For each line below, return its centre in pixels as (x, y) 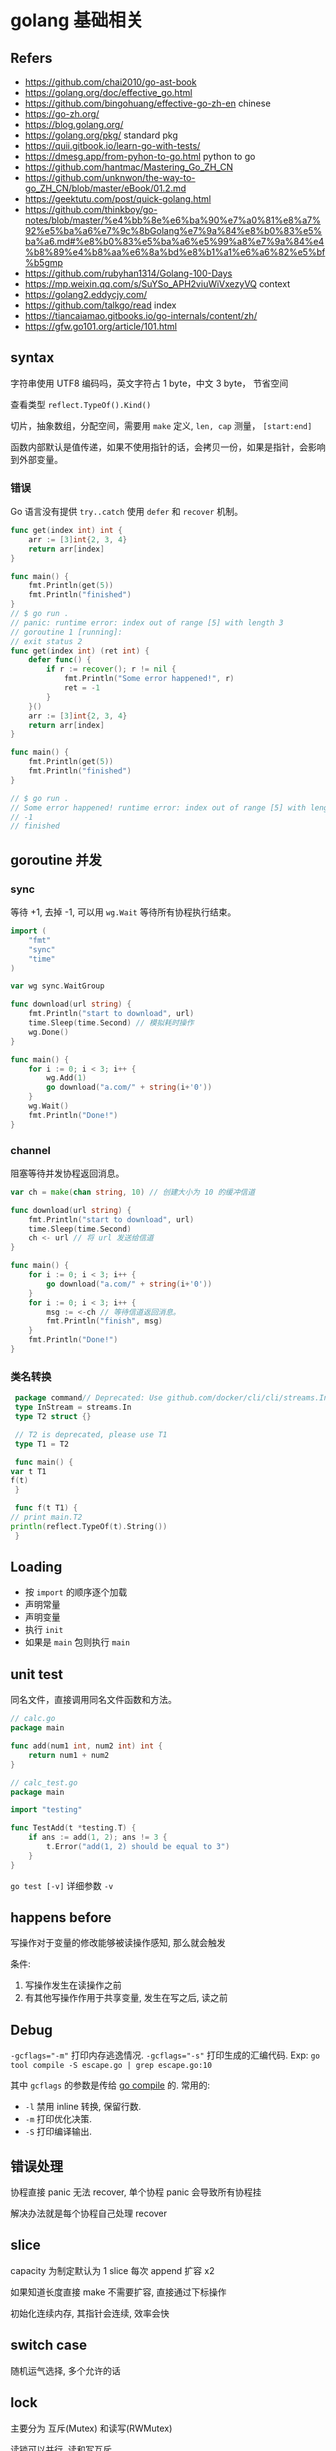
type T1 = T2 (42, 1444)
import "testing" (46, 1810)
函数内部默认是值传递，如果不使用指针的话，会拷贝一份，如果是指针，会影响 (168, 447)
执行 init (44, 1630)
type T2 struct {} (53, 1417)
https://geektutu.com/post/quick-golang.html (118, 199)
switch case (49, 2345)
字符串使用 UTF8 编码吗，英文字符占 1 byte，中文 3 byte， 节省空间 (149, 383)
